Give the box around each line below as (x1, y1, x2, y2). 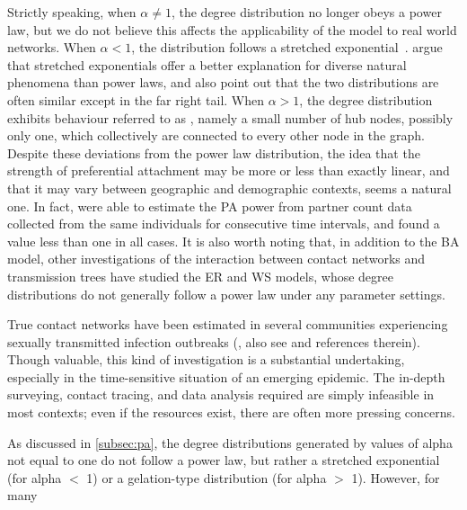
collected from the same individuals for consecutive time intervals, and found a (7, 214, 440, 233)
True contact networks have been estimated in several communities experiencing (7, 315, 448, 334)
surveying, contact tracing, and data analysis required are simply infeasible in (7, 385, 435, 404)
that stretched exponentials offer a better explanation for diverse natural (7, 55, 407, 74)
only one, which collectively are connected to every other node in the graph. (7, 126, 425, 145)
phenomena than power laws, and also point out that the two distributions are (7, 73, 439, 92)
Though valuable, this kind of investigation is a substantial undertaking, (7, 350, 405, 369)
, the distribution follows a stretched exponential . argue (131, 38, 443, 57)
